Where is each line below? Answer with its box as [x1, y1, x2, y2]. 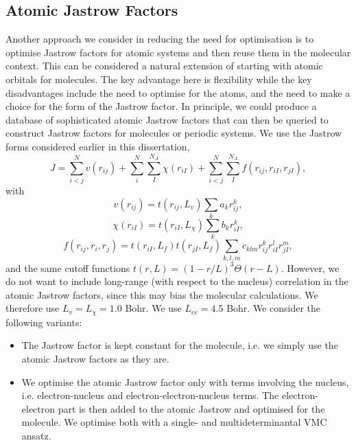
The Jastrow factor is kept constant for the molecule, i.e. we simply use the [21, 338, 338, 352]
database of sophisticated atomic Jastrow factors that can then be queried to [5, 112, 329, 126]
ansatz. [21, 429, 51, 443]
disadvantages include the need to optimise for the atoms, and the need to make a [5, 85, 351, 100]
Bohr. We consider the [226, 301, 321, 315]
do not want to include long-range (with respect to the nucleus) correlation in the [5, 274, 348, 288]
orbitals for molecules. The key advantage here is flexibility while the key [5, 71, 312, 86]
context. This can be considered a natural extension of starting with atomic [5, 58, 323, 73]
